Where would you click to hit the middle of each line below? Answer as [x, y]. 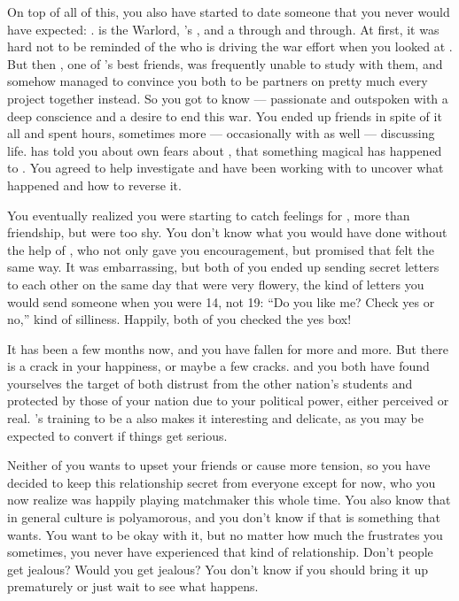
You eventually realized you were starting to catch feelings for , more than [209, 215]
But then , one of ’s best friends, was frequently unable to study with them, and [225, 63]
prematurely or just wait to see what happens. [133, 586]
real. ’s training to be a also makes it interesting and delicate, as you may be [215, 418]
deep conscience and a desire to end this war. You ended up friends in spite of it [225, 116]
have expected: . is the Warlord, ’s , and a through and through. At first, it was [223, 29]
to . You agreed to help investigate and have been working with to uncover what [226, 168]
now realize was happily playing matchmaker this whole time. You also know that [229, 500]
